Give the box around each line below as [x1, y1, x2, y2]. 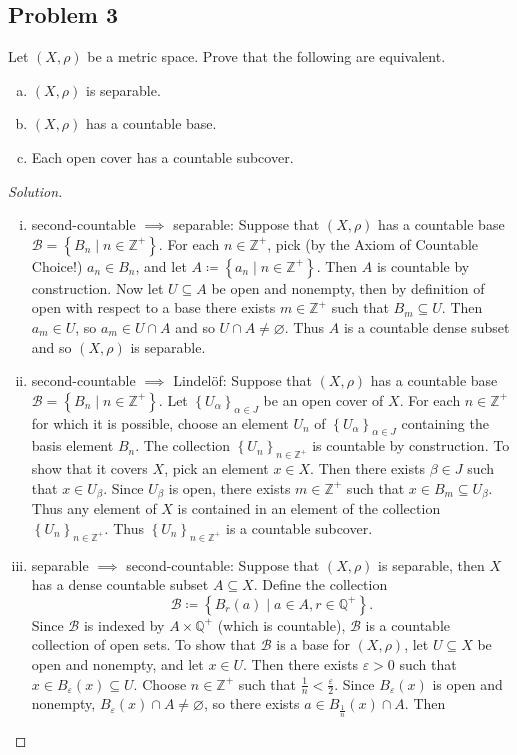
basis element [31, 435, 114, 456]
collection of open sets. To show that [31, 634, 257, 655]
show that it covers [31, 458, 148, 479]
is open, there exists [168, 477, 291, 498]
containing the [401, 412, 489, 433]
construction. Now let [31, 277, 164, 298]
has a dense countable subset [31, 574, 209, 595]
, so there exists [203, 693, 300, 714]
